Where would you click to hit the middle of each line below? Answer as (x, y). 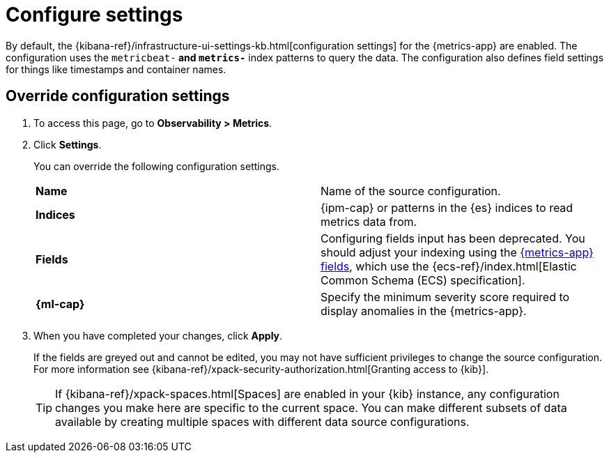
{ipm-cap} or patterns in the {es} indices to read (447, 207)
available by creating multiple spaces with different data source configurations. (262, 421)
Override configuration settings (118, 96)
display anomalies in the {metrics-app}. (424, 311)
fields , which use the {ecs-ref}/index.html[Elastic (449, 266)
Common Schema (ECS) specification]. (423, 280)
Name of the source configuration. (411, 191)
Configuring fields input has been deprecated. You (453, 238)
